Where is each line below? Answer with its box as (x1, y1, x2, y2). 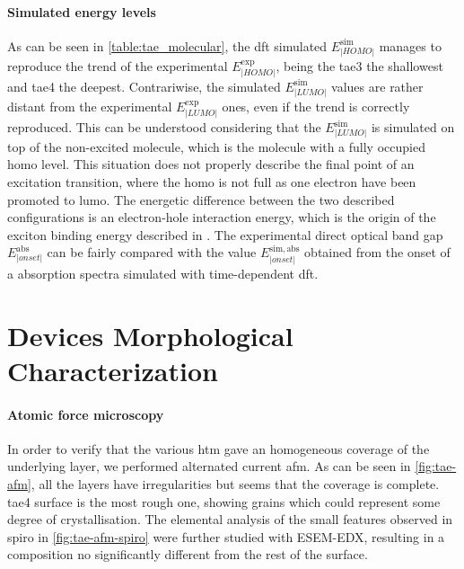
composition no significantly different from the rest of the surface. (7, 545, 368, 564)
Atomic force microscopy (7, 405, 164, 423)
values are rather (331, 76, 424, 95)
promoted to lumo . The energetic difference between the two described (7, 190, 395, 209)
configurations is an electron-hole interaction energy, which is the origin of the (7, 208, 436, 227)
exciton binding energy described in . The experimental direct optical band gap (7, 225, 443, 244)
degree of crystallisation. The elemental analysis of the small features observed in (7, 510, 453, 529)
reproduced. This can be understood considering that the (7, 118, 321, 137)
